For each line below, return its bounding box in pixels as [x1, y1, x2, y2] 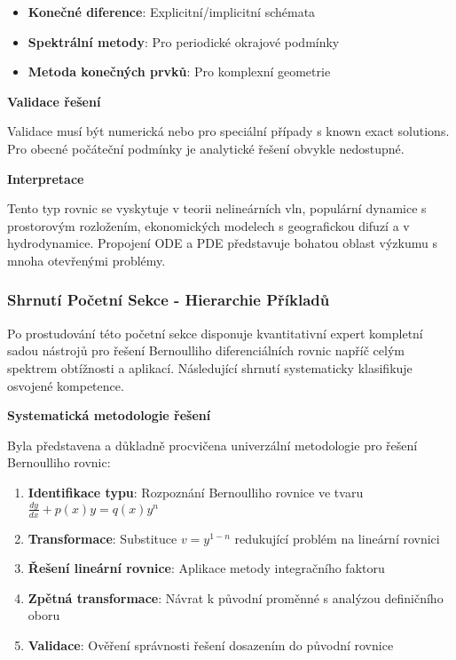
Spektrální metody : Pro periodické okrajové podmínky [28, 32, 340, 51]
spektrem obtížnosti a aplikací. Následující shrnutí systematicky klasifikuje [7, 358, 413, 377]
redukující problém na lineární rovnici [234, 529, 440, 547]
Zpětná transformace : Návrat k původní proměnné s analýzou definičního [28, 588, 444, 607]
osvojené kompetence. [7, 376, 124, 394]
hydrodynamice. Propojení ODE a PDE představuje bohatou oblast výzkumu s [7, 234, 437, 252]
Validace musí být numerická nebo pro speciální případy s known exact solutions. [7, 122, 450, 140]
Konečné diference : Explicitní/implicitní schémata [28, 3, 316, 20]
